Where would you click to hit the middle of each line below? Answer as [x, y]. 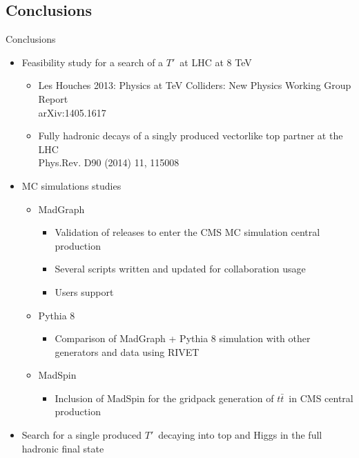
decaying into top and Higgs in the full [240, 435]
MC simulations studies [71, 185]
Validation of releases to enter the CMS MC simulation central [187, 232]
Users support [84, 291]
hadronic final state [63, 448]
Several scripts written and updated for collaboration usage [180, 269]
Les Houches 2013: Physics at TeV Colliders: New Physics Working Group [195, 85]
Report [53, 98]
